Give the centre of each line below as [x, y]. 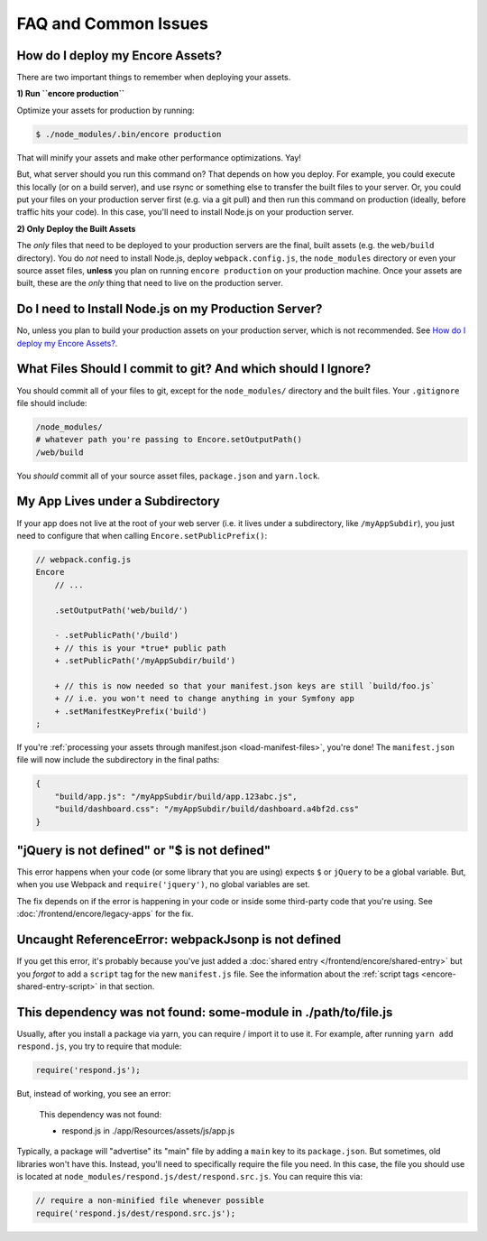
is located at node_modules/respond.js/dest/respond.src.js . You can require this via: [189, 1177]
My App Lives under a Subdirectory [118, 501]
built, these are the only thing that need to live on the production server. [150, 283]
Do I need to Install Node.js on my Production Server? [170, 309]
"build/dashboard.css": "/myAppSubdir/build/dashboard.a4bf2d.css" [207, 809]
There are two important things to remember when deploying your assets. [154, 78]
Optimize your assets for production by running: [106, 110]
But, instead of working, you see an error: [94, 1094]
